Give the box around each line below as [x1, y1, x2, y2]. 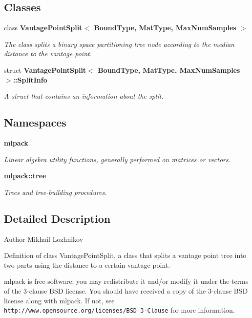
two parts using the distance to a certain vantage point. [4, 259, 170, 270]
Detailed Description [4, 211, 111, 226]
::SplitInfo [13, 74, 47, 85]
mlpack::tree [4, 170, 46, 181]
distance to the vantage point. [4, 48, 92, 59]
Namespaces [4, 115, 66, 130]
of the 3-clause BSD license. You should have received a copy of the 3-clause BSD [4, 285, 248, 296]
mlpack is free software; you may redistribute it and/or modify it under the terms [4, 276, 249, 286]
